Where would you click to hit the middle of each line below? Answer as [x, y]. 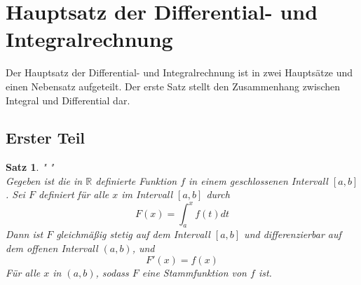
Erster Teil [46, 138]
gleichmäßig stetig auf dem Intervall [133, 234]
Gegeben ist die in [44, 180]
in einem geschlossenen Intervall [258, 180]
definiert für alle [74, 194]
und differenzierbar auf [293, 234]
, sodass [112, 272]
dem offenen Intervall [52, 248]
